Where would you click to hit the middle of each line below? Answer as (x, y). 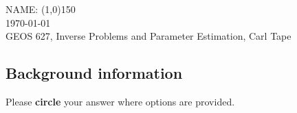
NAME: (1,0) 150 (41, 9)
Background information (94, 73)
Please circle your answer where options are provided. (120, 101)
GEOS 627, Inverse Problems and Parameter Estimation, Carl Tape (148, 36)
